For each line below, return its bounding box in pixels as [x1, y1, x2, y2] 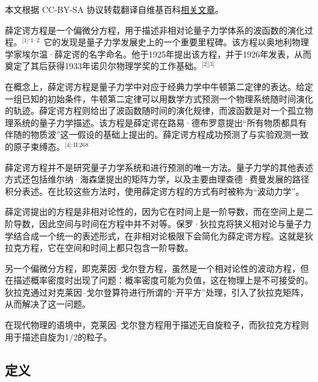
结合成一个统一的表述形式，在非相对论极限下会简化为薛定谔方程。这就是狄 [13, 229, 313, 242]
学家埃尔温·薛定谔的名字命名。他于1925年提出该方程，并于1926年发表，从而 [5, 47, 311, 60]
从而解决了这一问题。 [5, 298, 91, 310]
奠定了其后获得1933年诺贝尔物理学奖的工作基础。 [5, 59, 202, 72]
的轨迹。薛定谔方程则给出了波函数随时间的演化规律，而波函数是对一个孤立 [5, 104, 305, 117]
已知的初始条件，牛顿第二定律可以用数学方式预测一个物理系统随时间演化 [21, 92, 313, 105]
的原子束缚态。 [5, 140, 65, 152]
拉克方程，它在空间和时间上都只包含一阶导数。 [5, 241, 193, 254]
